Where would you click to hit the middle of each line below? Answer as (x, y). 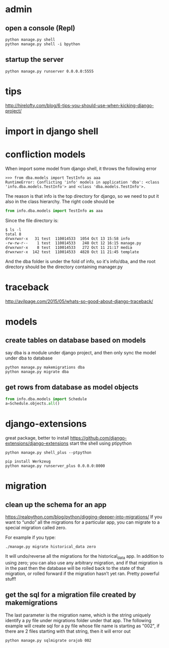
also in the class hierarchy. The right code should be (60, 201)
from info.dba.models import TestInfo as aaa (54, 211)
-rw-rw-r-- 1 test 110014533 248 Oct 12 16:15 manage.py (73, 243)
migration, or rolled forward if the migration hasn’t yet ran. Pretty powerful (82, 573)
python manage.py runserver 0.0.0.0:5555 (50, 71)
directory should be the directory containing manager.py (64, 267)
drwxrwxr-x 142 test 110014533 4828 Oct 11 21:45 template (72, 252)
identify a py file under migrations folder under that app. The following (78, 620)
